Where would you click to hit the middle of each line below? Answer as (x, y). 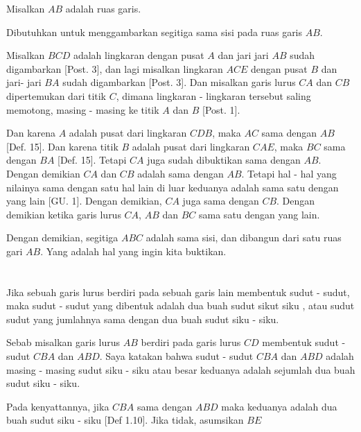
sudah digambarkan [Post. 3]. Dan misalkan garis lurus (179, 82)
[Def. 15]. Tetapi (92, 160)
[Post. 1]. (221, 109)
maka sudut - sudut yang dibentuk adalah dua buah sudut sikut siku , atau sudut (180, 305)
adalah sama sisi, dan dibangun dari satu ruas (244, 237)
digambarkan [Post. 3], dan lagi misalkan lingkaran (115, 68)
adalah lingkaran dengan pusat (139, 55)
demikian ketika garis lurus (64, 214)
